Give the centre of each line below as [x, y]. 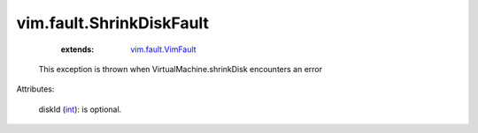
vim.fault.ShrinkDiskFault [113, 23]
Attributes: [35, 89]
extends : [77, 49]
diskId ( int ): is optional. [80, 109]
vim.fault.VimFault [163, 49]
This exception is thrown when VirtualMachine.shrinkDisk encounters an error [181, 69]
